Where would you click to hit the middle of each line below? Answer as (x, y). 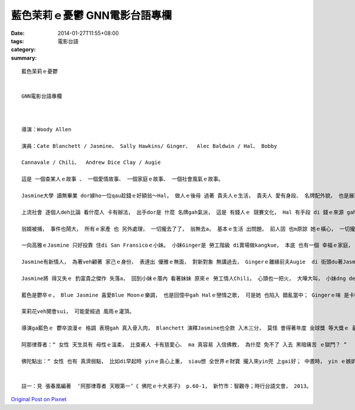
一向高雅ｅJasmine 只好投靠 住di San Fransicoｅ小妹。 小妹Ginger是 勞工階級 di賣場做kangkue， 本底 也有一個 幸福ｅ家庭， (188, 245)
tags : (17, 41)
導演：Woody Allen (46, 129)
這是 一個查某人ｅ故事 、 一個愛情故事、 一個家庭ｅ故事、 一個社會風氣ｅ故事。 (123, 179)
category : (23, 50)
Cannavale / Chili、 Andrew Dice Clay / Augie (91, 162)
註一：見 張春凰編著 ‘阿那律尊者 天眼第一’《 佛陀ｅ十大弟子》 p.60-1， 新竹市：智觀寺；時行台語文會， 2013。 (167, 386)
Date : (18, 33)
